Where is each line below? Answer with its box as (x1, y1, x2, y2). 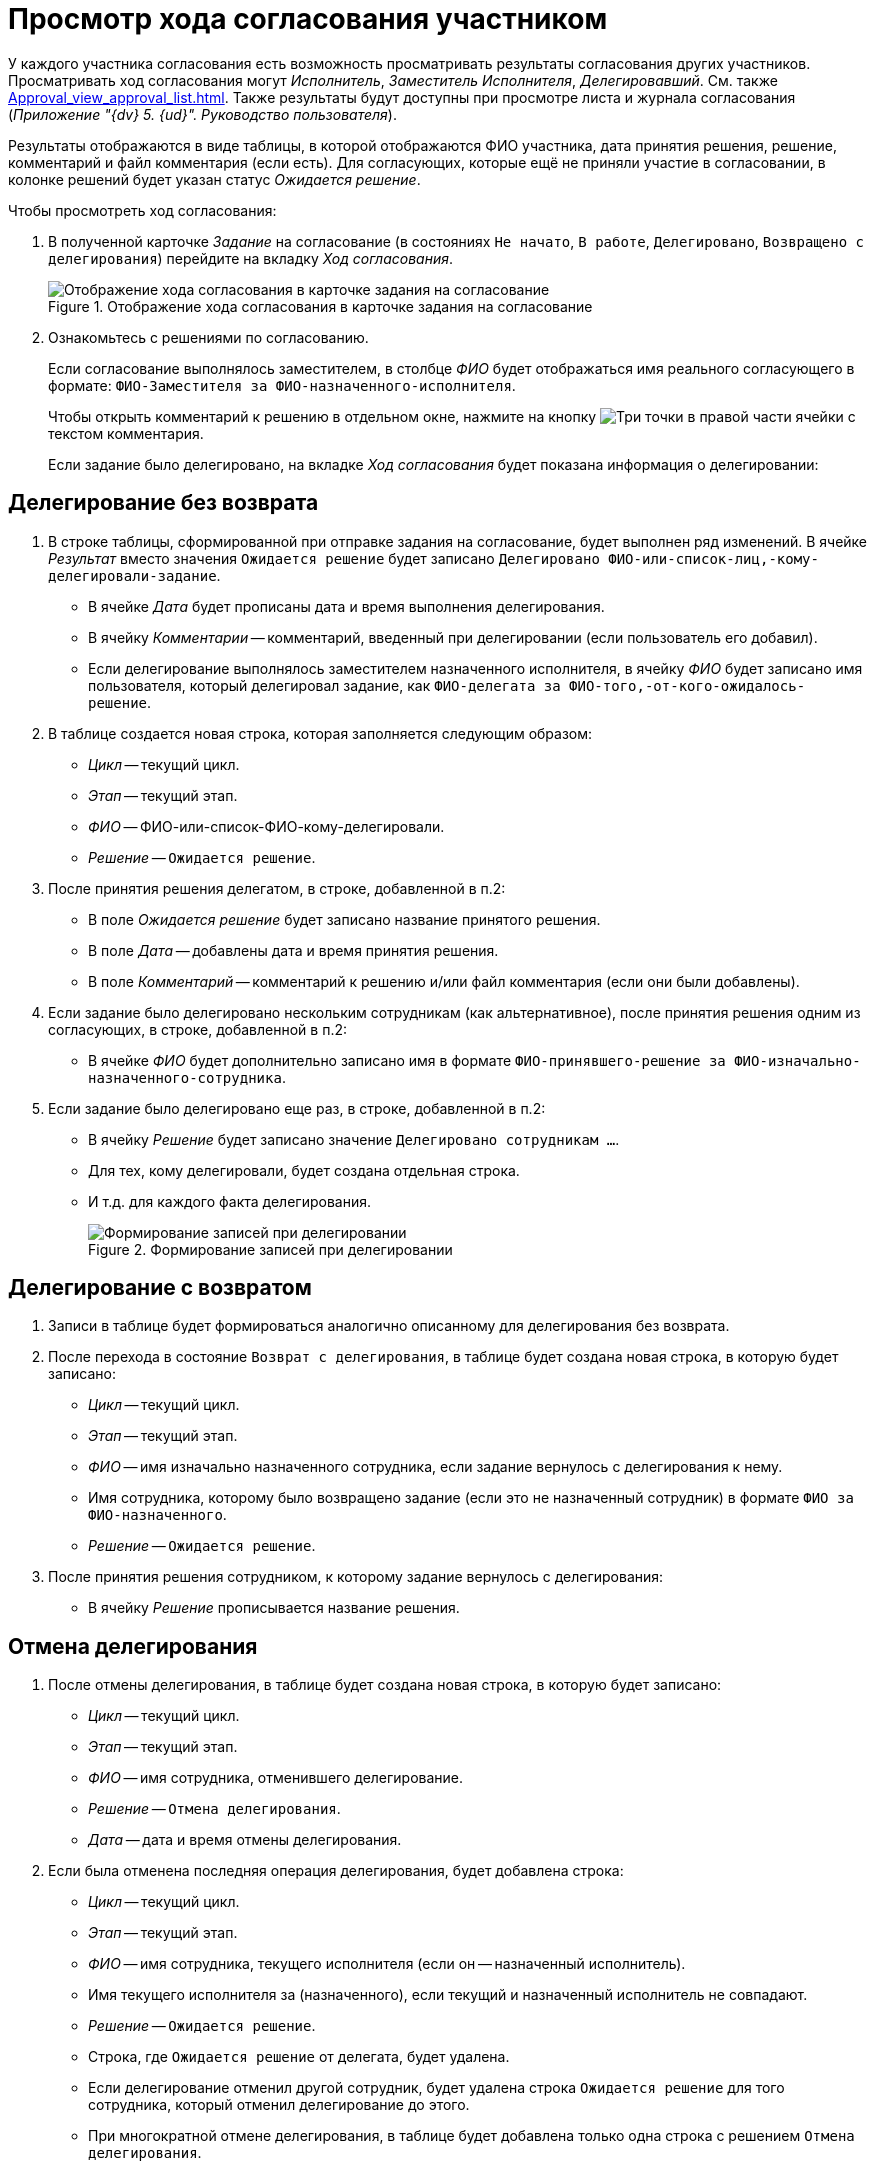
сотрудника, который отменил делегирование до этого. (88, 2096, 470, 2114)
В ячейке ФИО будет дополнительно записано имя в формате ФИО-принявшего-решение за (88, 1051, 726, 1069)
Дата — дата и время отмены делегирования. (88, 1831, 402, 1849)
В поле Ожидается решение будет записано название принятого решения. (88, 910, 601, 928)
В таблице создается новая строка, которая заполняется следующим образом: (48, 724, 593, 742)
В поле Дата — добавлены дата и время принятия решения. (88, 941, 499, 959)
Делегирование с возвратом (8, 1275, 312, 1301)
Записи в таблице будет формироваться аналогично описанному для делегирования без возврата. (48, 1317, 730, 1335)
